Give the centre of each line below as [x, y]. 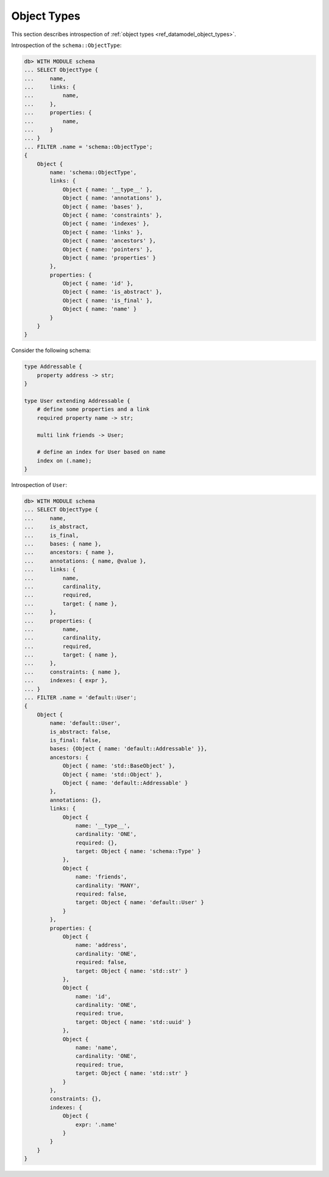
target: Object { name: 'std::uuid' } [133, 1022]
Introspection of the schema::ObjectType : [66, 45]
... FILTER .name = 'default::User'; [80, 698]
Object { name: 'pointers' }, [108, 249]
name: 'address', [101, 945]
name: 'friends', [101, 877]
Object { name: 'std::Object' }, [112, 774]
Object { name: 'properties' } [109, 257]
